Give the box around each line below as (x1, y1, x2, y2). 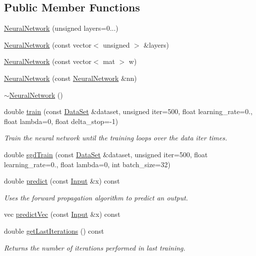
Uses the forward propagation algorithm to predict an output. (4, 192, 188, 202)
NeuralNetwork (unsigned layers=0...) (4, 23, 119, 33)
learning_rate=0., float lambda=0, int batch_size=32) (4, 159, 171, 169)
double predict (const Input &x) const (4, 176, 120, 186)
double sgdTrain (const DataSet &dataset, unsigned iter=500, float (4, 149, 208, 159)
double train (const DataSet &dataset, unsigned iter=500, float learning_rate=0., (4, 106, 253, 117)
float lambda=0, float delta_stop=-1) (4, 116, 118, 126)
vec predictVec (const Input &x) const (4, 209, 121, 219)
